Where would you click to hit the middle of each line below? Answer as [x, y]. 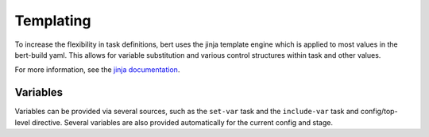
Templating [53, 21]
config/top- [379, 112]
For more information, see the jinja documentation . [97, 70]
